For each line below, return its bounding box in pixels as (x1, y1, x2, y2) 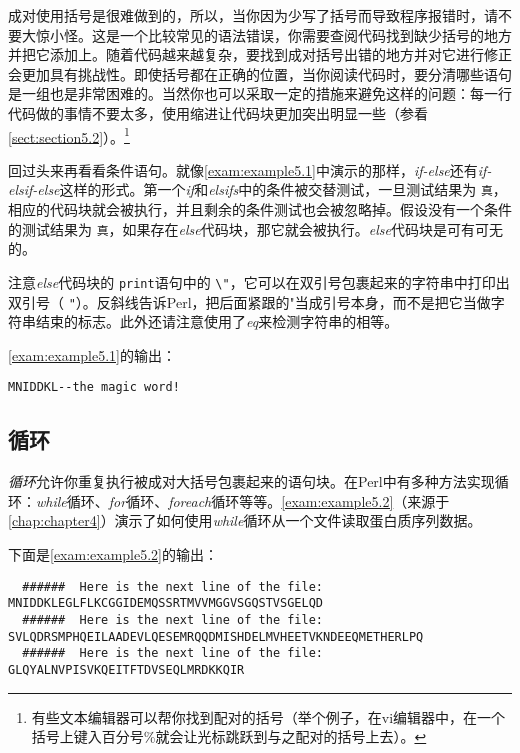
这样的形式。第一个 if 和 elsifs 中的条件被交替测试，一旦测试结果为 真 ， (59, 179, 507, 200)
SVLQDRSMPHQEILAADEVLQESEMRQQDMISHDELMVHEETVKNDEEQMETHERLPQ (8, 629, 424, 644)
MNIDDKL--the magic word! (8, 380, 180, 395)
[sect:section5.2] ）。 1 (8, 123, 130, 147)
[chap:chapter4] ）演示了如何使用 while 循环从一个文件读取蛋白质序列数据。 (8, 510, 482, 531)
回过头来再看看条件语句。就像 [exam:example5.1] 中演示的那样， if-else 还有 (8, 159, 478, 180)
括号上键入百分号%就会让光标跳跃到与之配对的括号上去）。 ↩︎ (31, 726, 427, 747)
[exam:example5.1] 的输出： (8, 344, 176, 365)
